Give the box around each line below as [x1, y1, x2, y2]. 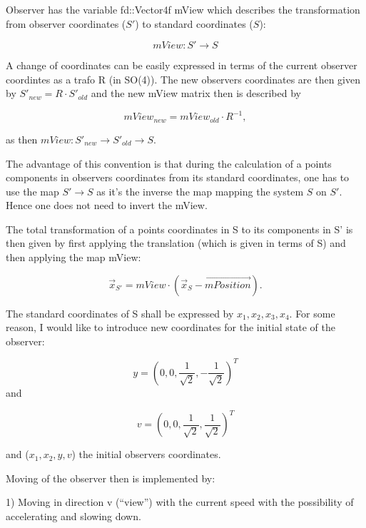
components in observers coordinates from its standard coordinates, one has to [6, 170, 350, 185]
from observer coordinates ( [6, 16, 126, 31]
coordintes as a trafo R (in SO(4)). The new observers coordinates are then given [6, 71, 361, 86]
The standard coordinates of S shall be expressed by [6, 305, 234, 320]
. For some [289, 305, 335, 320]
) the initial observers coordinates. [71, 447, 221, 462]
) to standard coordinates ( [135, 16, 253, 31]
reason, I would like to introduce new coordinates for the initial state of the [6, 320, 335, 335]
